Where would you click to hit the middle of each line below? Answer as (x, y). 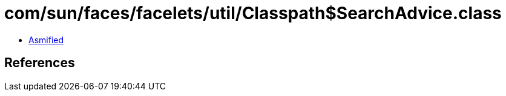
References (40, 63)
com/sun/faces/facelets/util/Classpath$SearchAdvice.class (253, 13)
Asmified (46, 40)
